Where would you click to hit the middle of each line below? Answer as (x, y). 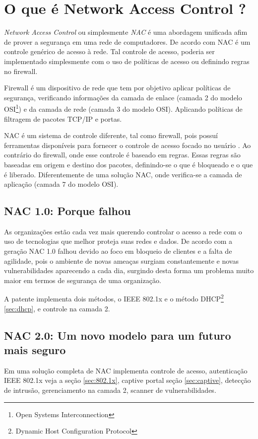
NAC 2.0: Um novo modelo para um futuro (118, 335)
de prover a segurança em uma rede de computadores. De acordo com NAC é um (127, 41)
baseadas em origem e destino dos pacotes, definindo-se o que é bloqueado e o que (129, 164)
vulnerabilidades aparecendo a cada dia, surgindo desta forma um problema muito (129, 270)
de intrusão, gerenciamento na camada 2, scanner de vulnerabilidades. (110, 390)
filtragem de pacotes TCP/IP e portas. (63, 118)
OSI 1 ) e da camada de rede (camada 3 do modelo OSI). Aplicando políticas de (123, 108)
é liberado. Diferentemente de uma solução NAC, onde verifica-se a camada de (123, 174)
